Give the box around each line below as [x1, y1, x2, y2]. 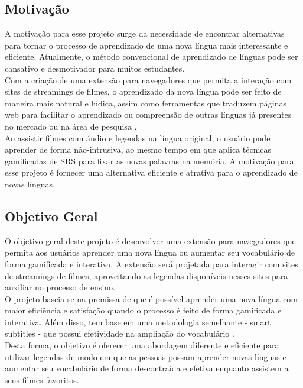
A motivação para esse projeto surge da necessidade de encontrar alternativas [5, 27, 285, 40]
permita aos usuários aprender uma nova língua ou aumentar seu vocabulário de [5, 246, 295, 258]
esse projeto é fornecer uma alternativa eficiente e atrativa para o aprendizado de [5, 166, 298, 179]
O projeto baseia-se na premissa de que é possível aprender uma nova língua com [5, 292, 298, 305]
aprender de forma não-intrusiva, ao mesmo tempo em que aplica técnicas [5, 143, 272, 156]
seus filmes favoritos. [5, 373, 79, 386]
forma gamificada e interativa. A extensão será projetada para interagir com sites [5, 257, 298, 270]
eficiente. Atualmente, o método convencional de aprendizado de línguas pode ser [5, 50, 298, 63]
